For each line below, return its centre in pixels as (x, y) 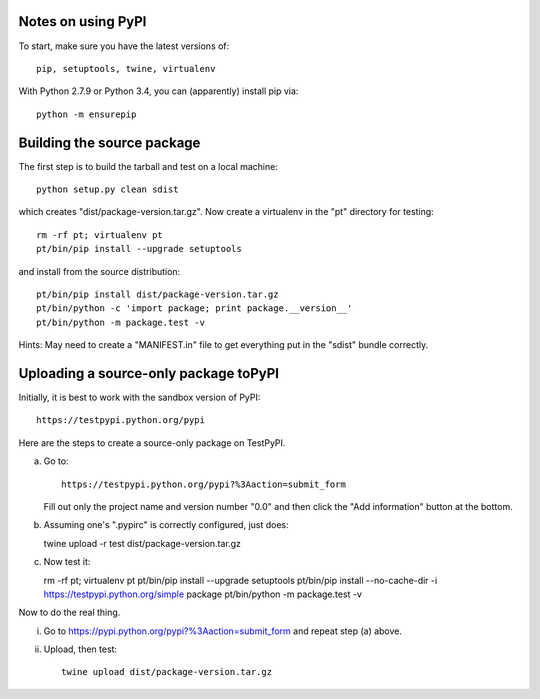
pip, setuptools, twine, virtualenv (126, 68)
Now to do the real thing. (69, 612)
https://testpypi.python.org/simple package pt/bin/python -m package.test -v (202, 594)
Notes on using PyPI (82, 21)
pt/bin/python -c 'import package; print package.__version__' (194, 308)
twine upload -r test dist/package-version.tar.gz (142, 543)
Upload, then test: (80, 649)
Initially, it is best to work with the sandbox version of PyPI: (139, 397)
